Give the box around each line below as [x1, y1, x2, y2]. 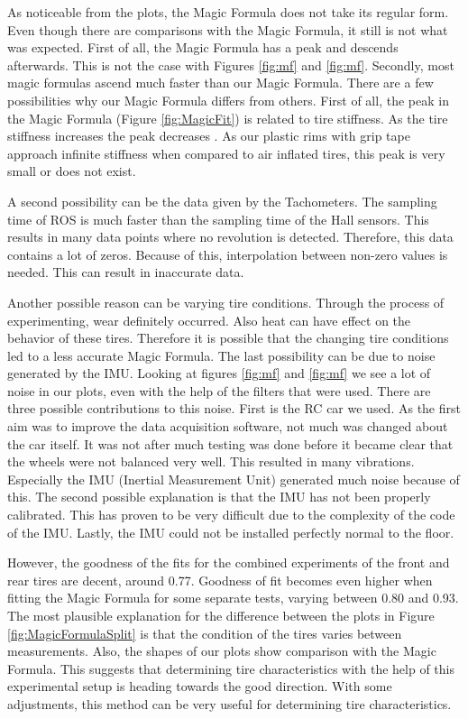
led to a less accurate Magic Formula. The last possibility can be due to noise [7, 346, 436, 364]
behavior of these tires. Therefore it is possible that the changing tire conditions [7, 328, 449, 347]
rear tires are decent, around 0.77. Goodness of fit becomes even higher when [7, 570, 433, 589]
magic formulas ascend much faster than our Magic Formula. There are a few [7, 73, 434, 92]
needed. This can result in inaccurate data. [7, 263, 244, 281]
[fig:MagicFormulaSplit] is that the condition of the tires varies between [7, 623, 402, 642]
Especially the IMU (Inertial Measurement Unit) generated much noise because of [7, 469, 460, 488]
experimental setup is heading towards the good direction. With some [7, 677, 392, 696]
